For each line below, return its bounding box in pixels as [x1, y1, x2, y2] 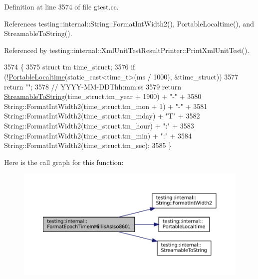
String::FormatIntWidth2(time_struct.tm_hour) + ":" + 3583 [4, 120, 194, 130]
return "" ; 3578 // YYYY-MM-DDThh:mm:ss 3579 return [4, 81, 182, 91]
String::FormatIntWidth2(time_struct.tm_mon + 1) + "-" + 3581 [4, 100, 208, 111]
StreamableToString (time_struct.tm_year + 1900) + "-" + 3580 [4, 91, 202, 101]
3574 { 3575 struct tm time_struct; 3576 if [4, 61, 135, 72]
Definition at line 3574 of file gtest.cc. [4, 1, 119, 11]
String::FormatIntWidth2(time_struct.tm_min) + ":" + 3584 [4, 130, 192, 140]
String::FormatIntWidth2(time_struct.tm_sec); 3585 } [4, 140, 172, 150]
